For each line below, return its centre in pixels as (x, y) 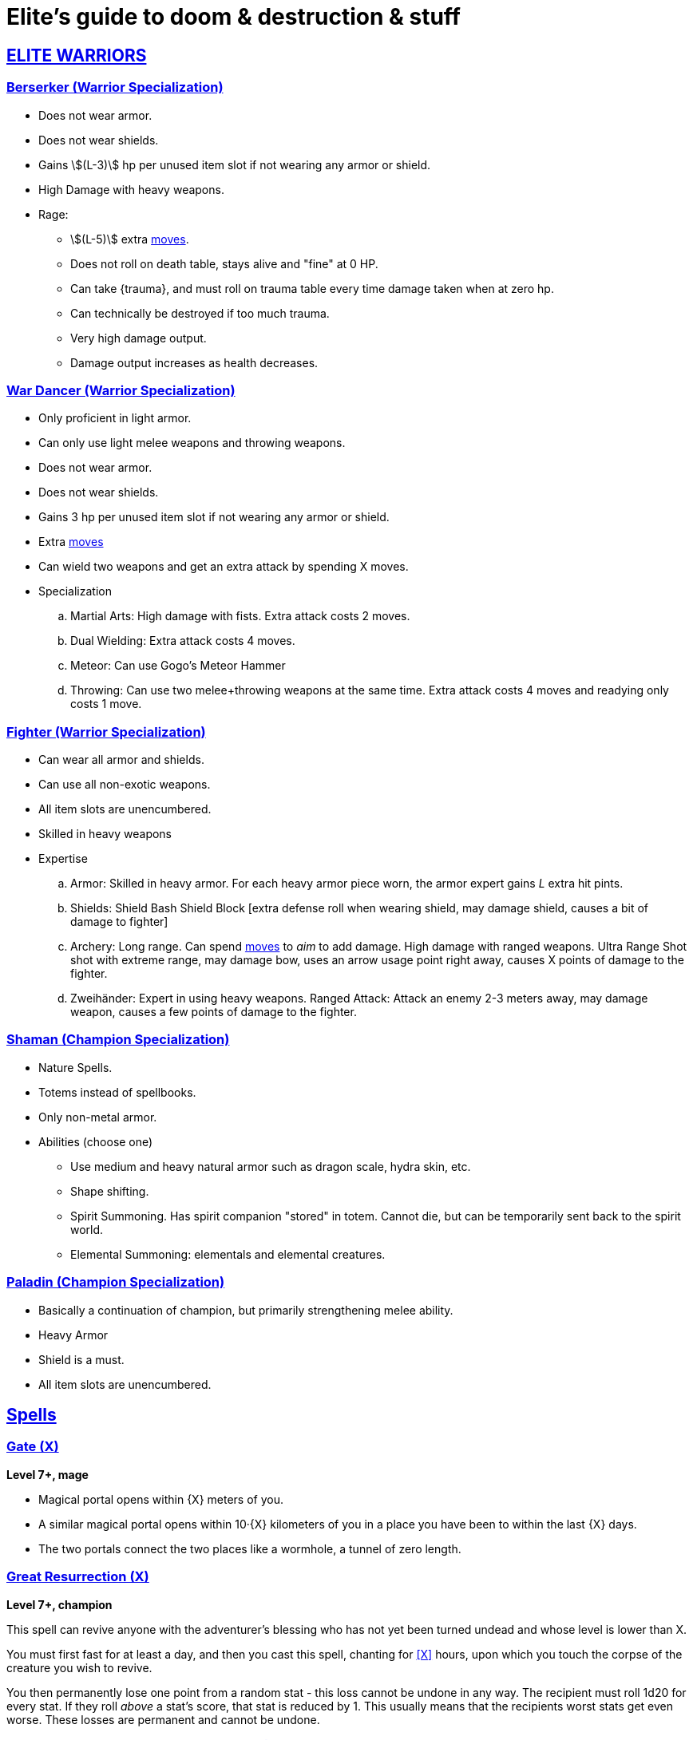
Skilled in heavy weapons (105, 834)
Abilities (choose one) (96, 1141)
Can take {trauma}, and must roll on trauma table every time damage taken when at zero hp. (312, 288)
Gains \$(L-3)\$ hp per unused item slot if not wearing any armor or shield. (235, 164)
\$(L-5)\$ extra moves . (130, 239)
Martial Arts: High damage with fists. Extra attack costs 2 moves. (240, 616)
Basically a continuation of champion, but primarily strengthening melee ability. (246, 1310)
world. (87, 1229)
